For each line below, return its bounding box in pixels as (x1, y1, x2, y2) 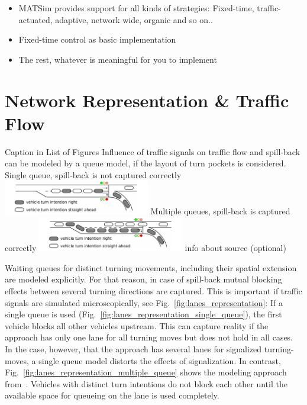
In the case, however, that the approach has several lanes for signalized (5, 343, 262, 355)
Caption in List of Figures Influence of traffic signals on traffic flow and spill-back (5, 145, 300, 157)
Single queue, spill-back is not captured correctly (5, 168, 182, 181)
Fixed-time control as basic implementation (18, 33, 176, 46)
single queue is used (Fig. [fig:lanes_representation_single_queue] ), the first (5, 308, 282, 320)
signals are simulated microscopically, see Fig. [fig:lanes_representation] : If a (5, 296, 283, 308)
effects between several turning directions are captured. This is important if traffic (5, 285, 302, 297)
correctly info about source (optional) (5, 242, 286, 254)
